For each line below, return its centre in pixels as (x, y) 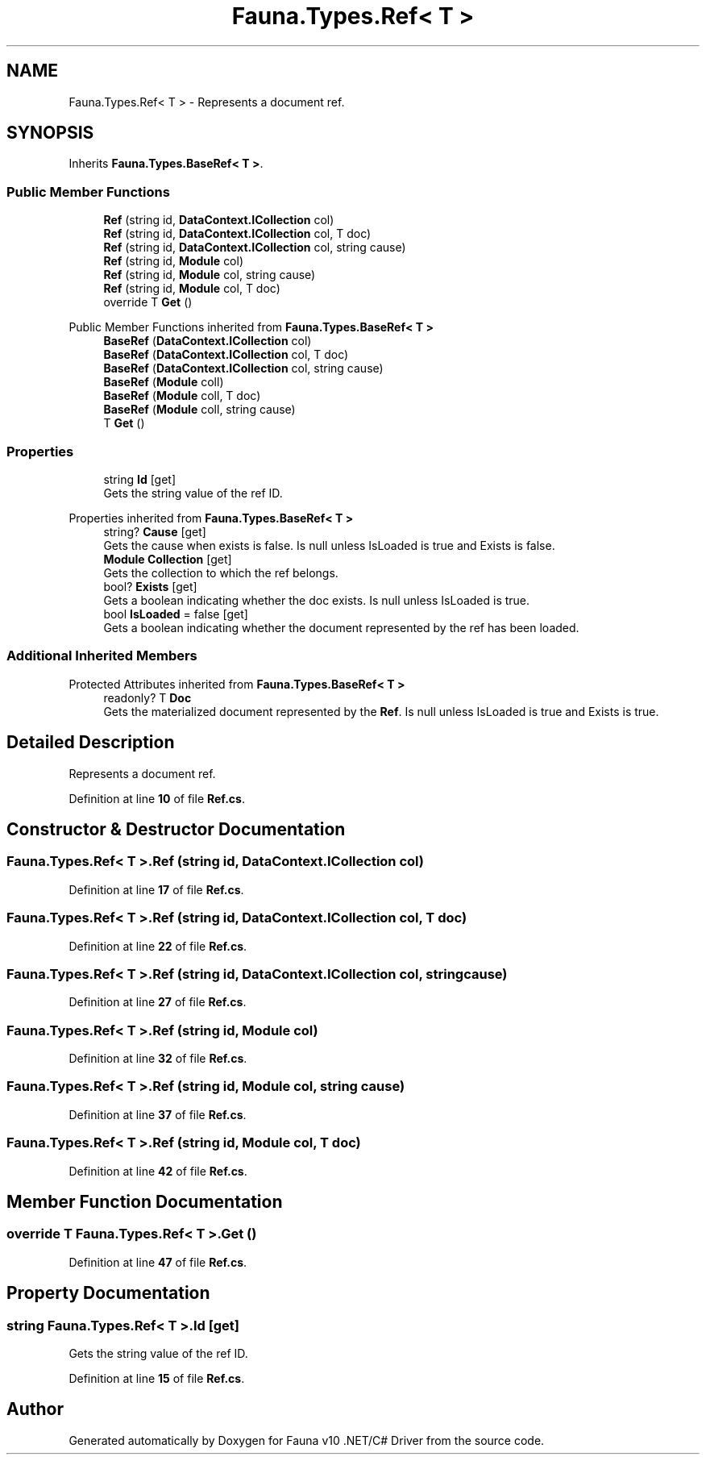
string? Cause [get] (155, 531)
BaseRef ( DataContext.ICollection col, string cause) (243, 368)
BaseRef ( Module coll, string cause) (199, 410)
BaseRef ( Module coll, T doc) (182, 396)
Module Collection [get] (168, 559)
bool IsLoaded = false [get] (176, 614)
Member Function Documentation (145, 1201)
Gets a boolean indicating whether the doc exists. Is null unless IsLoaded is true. (317, 600)
